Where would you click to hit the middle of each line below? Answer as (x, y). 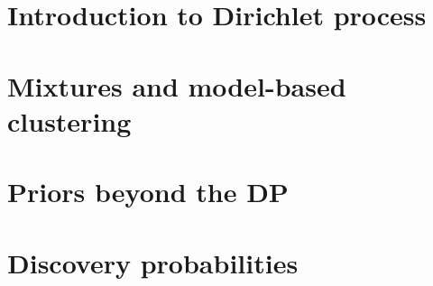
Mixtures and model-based (177, 85)
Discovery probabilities (153, 262)
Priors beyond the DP (148, 192)
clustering (69, 120)
